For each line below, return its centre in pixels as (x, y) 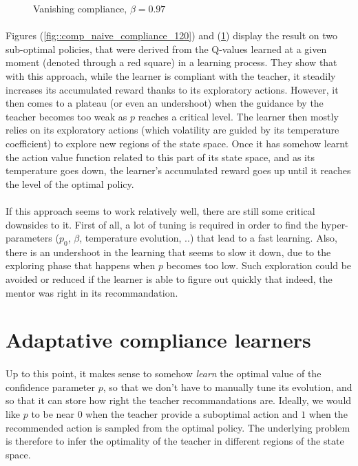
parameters (29, 238)
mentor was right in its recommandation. (92, 292)
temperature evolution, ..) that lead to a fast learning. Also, (211, 238)
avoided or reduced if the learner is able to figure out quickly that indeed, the (169, 279)
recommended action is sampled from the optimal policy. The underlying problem (178, 427)
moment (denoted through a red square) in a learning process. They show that (171, 62)
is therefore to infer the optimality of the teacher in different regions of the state (175, 441)
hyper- (335, 224)
